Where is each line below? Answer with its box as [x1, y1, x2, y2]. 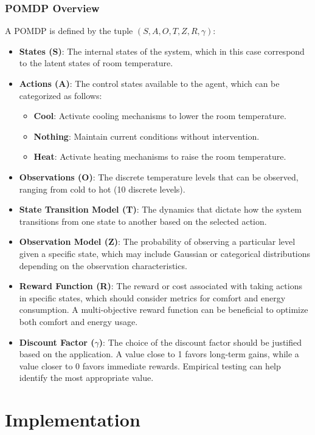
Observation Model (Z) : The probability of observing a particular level [19, 235, 296, 248]
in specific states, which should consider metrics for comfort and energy [19, 291, 286, 304]
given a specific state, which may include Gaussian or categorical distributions [19, 247, 311, 259]
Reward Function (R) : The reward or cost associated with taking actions [19, 279, 302, 292]
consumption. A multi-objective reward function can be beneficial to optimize [19, 303, 308, 316]
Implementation [5, 407, 140, 432]
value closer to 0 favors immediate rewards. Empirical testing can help [19, 359, 281, 372]
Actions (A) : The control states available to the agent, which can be [19, 77, 280, 89]
